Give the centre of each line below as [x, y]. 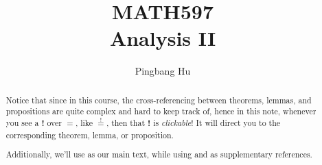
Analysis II [163, 38]
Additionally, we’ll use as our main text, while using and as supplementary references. [159, 154]
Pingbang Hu [163, 71]
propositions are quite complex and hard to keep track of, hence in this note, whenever [161, 111]
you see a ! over [34, 123]
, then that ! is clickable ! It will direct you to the [193, 123]
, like [84, 123]
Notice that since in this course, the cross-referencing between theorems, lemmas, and [159, 100]
